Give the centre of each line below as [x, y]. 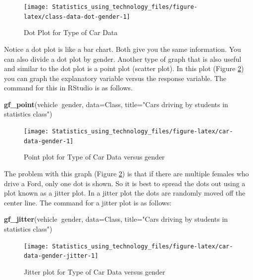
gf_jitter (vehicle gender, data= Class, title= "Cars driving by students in [116, 219]
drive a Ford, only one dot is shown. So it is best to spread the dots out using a [125, 183]
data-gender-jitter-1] [61, 256]
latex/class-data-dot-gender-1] [77, 17]
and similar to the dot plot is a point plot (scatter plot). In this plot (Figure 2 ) [124, 68]
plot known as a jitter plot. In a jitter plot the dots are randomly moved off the [125, 193]
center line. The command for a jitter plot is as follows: [88, 202]
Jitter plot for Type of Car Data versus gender [95, 271]
